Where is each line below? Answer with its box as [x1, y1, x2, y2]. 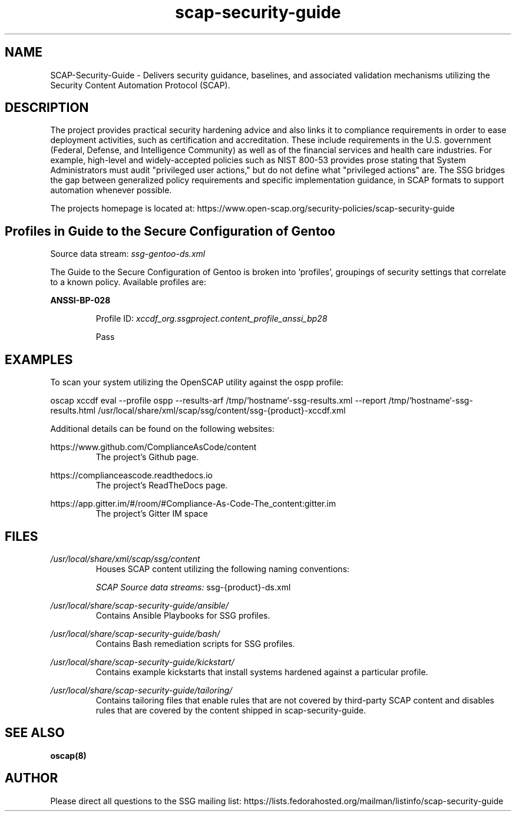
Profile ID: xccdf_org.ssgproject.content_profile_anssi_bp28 [95, 313, 328, 324]
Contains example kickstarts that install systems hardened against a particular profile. [95, 666, 428, 677]
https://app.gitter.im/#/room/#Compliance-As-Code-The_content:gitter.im [50, 498, 336, 509]
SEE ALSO [5, 725, 65, 741]
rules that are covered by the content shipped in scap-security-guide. [95, 705, 366, 715]
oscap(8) [50, 750, 87, 761]
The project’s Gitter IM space [95, 508, 208, 519]
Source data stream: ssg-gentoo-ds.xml [50, 249, 206, 259]
